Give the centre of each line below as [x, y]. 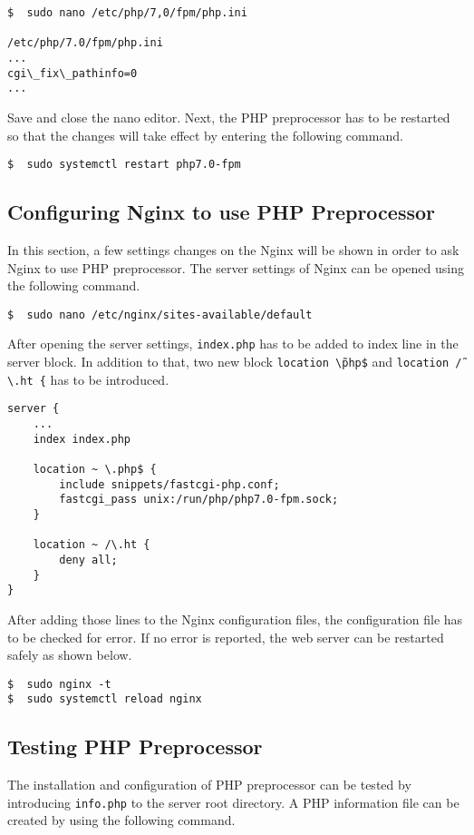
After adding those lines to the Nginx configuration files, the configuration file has [235, 619]
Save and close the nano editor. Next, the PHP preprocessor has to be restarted [229, 117]
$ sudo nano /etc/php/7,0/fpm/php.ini [127, 13]
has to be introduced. [110, 379]
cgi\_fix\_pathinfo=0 [73, 73]
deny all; [88, 560]
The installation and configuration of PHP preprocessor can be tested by [209, 785]
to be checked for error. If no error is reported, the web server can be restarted [226, 637]
